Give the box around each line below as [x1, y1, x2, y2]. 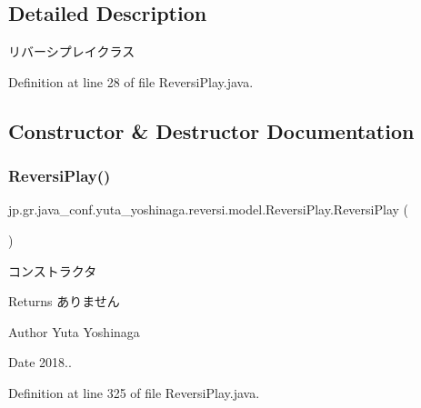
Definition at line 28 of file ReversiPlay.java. [8, 72, 254, 91]
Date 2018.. [8, 353, 72, 372]
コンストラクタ [8, 261, 97, 280]
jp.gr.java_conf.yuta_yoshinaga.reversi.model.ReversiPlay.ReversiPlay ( [8, 200, 409, 219]
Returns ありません [8, 292, 120, 311]
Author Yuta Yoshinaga [8, 322, 140, 341]
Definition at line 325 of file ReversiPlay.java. [8, 383, 260, 402]
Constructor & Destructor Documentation [8, 116, 415, 144]
